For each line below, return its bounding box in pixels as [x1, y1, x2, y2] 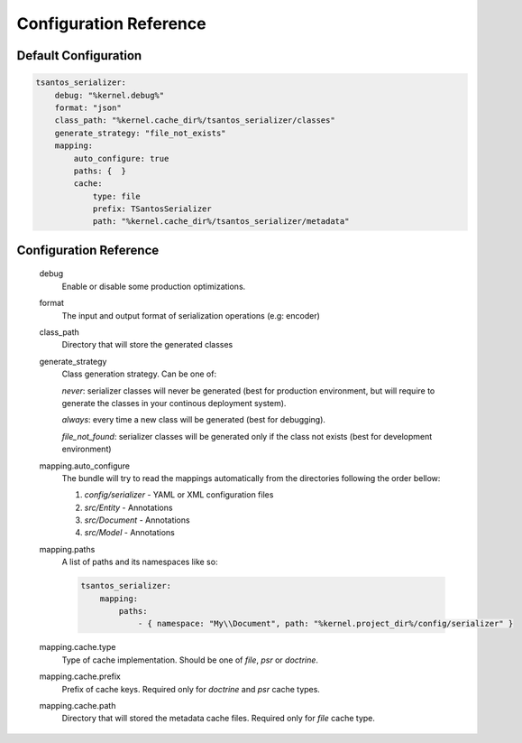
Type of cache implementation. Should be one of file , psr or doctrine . [61, 655, 319, 665]
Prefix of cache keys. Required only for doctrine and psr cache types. [61, 683, 320, 694]
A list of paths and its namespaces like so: [61, 556, 218, 568]
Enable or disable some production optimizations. [61, 281, 246, 292]
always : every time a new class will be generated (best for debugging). [61, 414, 326, 425]
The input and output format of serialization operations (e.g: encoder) [61, 310, 320, 320]
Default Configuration [16, 48, 142, 63]
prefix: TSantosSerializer [92, 204, 212, 214]
